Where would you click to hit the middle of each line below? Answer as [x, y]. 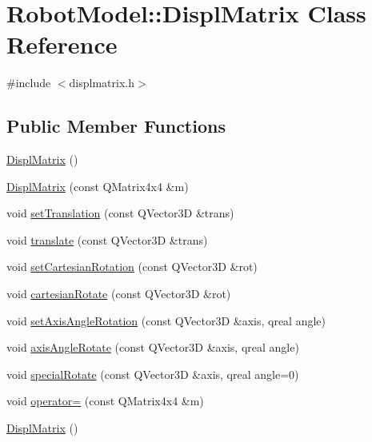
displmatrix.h [102, 83]
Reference [62, 44]
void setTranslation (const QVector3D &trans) [120, 213]
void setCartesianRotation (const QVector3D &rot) [132, 267]
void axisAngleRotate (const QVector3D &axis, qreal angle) [153, 347]
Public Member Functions [116, 126]
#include [29, 83]
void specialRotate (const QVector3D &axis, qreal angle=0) [153, 374]
